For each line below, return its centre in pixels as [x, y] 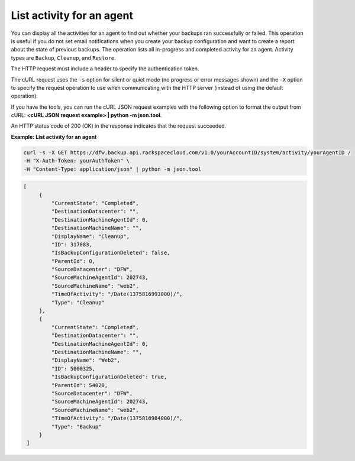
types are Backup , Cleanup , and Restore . [64, 58]
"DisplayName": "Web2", [86, 360]
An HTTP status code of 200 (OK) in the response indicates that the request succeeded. [119, 126]
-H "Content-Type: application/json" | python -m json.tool [112, 169]
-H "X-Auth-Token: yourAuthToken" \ [77, 161]
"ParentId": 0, [73, 261]
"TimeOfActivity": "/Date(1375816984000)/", [117, 418]
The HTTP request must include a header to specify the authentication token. [105, 69]
